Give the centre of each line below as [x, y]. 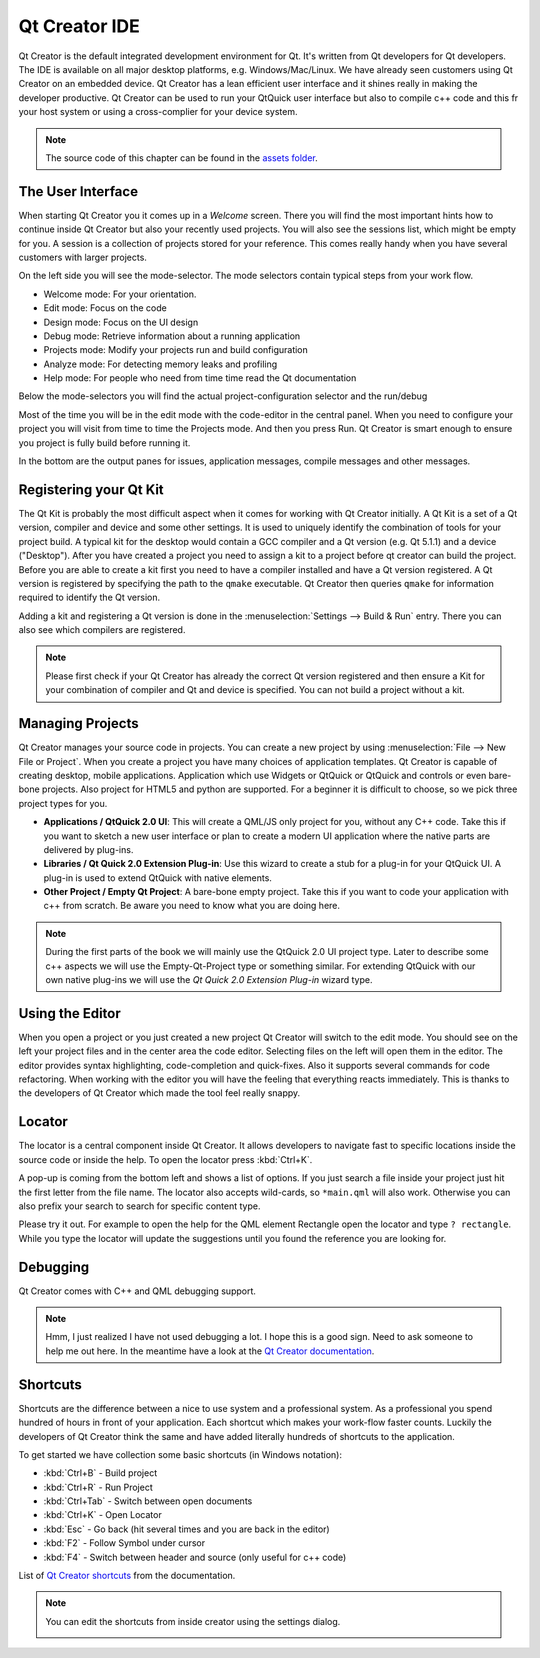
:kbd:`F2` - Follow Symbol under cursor [124, 1543]
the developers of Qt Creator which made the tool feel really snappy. [159, 1093]
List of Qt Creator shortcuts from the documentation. [127, 1576]
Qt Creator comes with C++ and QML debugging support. [137, 1291]
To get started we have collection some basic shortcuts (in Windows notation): [180, 1454]
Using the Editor [70, 1013]
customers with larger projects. [82, 257]
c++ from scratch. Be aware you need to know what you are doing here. [191, 906]
